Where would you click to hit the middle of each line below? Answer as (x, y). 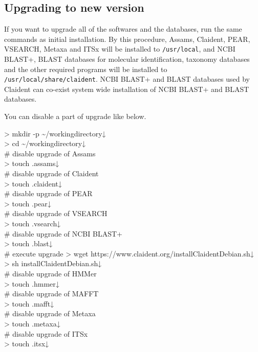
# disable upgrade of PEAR (48, 193)
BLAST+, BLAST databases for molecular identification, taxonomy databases (127, 59)
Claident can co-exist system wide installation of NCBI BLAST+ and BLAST (127, 89)
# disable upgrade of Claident (51, 173)
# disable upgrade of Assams (50, 153)
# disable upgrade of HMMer (50, 273)
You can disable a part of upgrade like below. (75, 116)
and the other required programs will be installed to (86, 69)
